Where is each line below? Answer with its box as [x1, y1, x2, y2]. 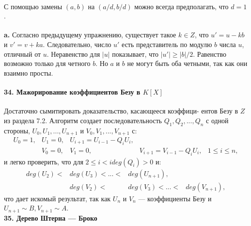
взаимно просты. [4, 67, 53, 78]
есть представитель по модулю [122, 39, 212, 49]
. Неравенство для [47, 48, 100, 59]
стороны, [4, 125, 30, 135]
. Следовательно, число [43, 39, 111, 49]
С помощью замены [4, 1, 63, 11]
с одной [206, 115, 229, 125]
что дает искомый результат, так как [4, 193, 111, 203]
